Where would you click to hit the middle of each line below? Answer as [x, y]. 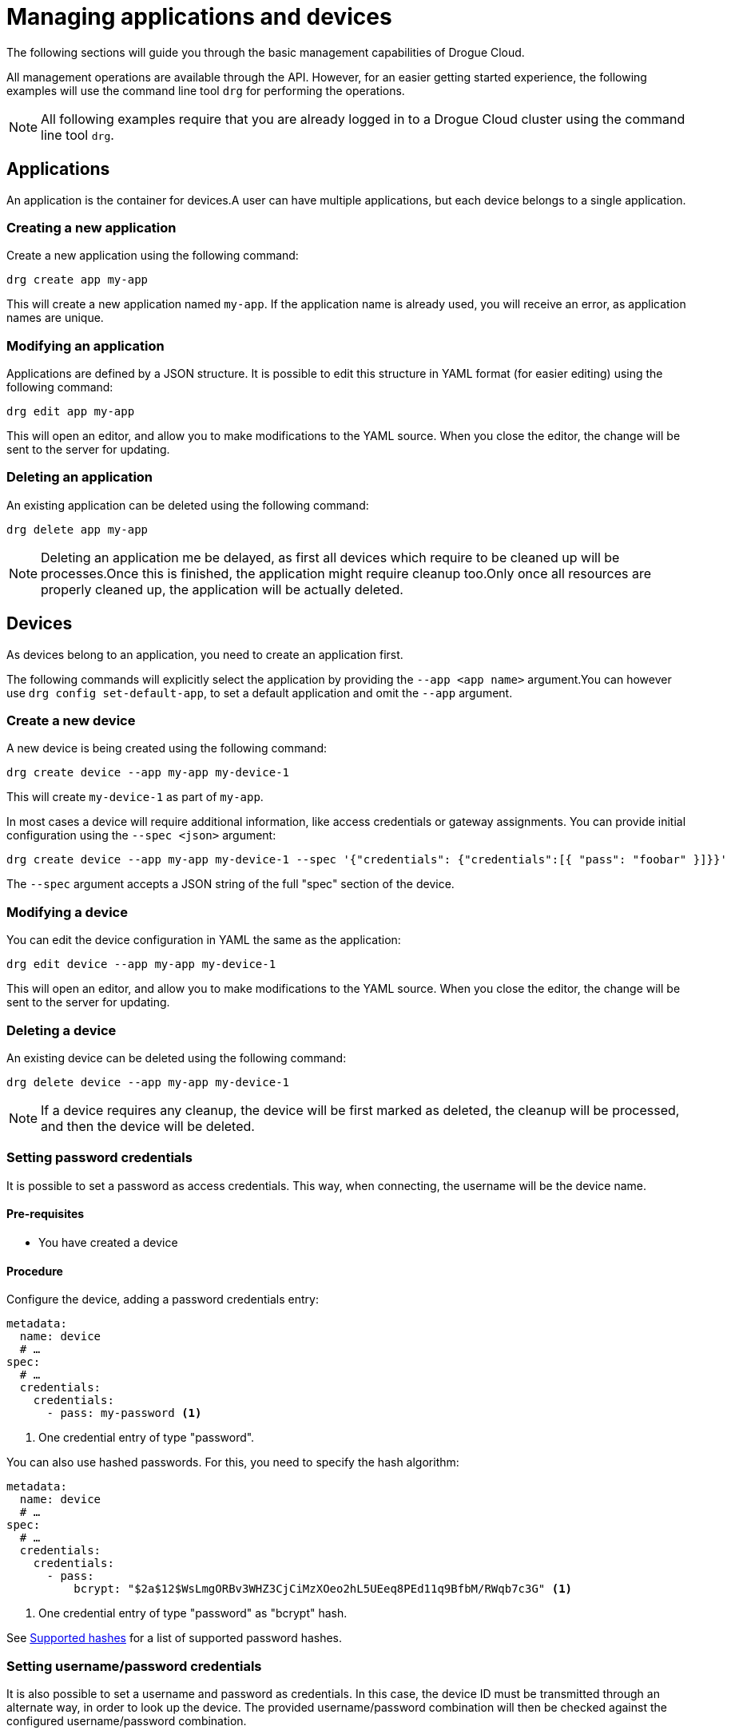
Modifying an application [85, 345]
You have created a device [108, 1242]
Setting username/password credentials [134, 1666]
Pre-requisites [46, 1214]
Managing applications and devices [199, 17]
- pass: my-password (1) [124, 1413]
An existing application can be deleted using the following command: [188, 505]
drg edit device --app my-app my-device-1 [141, 964]
